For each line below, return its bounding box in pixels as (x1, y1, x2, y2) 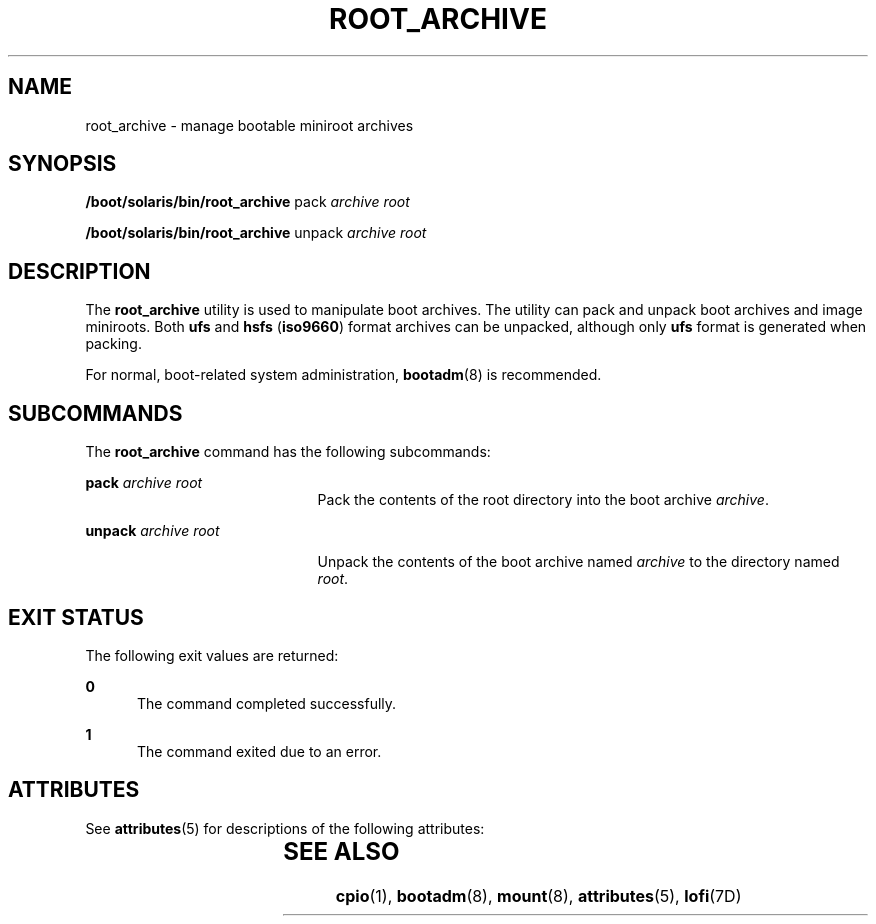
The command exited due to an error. (137, 742, 382, 760)
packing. (85, 335, 142, 353)
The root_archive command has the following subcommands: (85, 443, 491, 461)
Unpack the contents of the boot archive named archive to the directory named (317, 553, 840, 571)
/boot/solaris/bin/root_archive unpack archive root (85, 224, 427, 242)
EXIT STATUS (8, 604, 144, 630)
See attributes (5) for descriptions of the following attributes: (85, 819, 485, 837)
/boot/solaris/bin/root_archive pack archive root (85, 193, 410, 211)
